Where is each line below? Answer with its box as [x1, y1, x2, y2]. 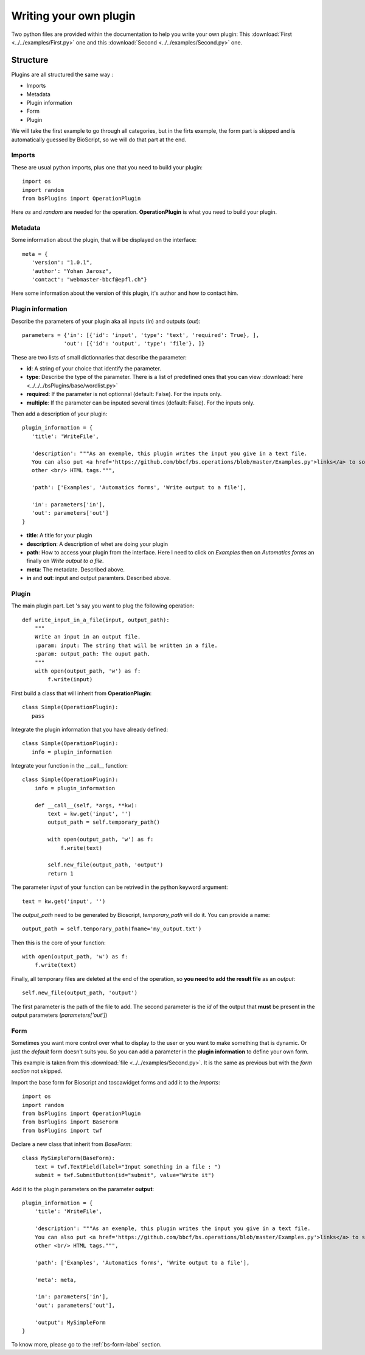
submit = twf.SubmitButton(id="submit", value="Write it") [34, 1172, 215, 1179]
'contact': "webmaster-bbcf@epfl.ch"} [31, 276, 147, 283]
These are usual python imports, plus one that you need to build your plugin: [11, 163, 203, 171]
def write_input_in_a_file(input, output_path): [22, 616, 170, 623]
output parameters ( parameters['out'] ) [11, 1011, 108, 1019]
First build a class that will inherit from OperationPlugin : [11, 689, 152, 697]
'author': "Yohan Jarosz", [31, 267, 113, 274]
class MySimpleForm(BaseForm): [22, 1155, 116, 1162]
